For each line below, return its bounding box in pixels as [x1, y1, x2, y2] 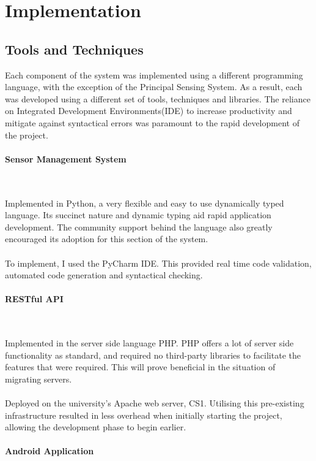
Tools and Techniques [5, 39, 144, 58]
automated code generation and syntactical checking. [5, 269, 203, 281]
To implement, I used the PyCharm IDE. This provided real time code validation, [5, 256, 312, 269]
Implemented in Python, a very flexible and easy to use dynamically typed [5, 196, 284, 209]
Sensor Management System [5, 152, 127, 165]
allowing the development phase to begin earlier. [5, 421, 186, 433]
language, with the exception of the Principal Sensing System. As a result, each [5, 80, 303, 93]
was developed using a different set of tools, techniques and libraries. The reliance [5, 92, 310, 105]
